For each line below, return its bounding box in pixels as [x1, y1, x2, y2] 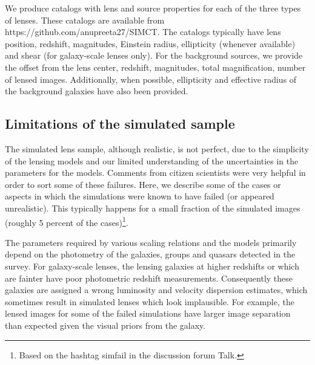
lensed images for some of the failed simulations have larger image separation [5, 307, 291, 320]
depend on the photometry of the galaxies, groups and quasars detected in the [5, 248, 296, 260]
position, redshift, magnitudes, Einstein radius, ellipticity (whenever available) [5, 37, 296, 50]
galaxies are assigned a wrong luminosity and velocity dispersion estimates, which [5, 283, 308, 296]
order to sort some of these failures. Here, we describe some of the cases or [5, 178, 281, 190]
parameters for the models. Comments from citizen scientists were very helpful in [5, 166, 306, 179]
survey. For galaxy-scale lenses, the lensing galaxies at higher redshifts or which [5, 259, 299, 272]
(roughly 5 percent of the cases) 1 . [5, 214, 128, 228]
